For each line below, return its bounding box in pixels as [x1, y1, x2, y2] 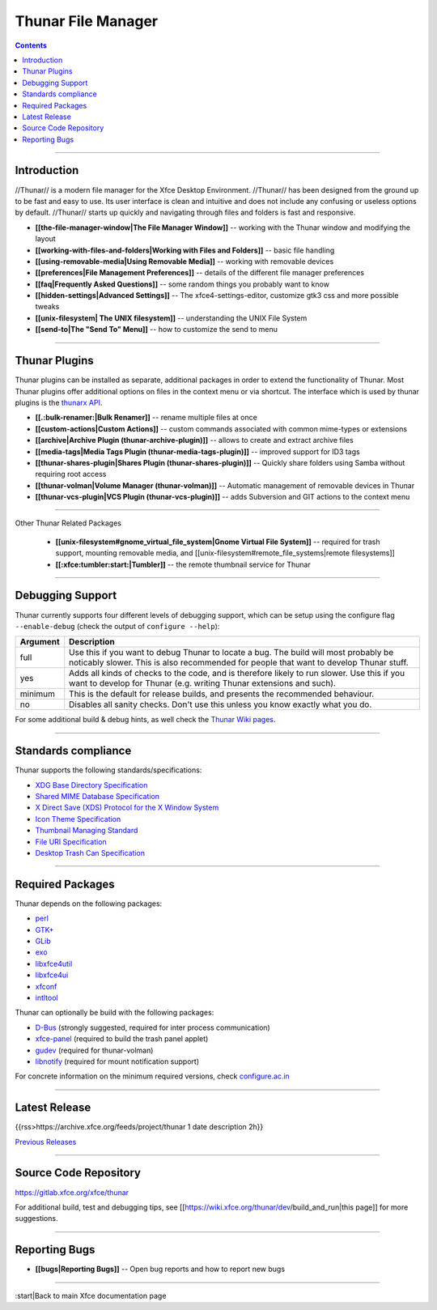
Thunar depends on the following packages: [15, 899, 163, 908]
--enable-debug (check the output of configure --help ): [15, 621, 220, 631]
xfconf [35, 981, 57, 991]
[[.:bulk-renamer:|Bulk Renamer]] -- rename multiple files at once [35, 413, 258, 423]
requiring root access [35, 470, 107, 479]
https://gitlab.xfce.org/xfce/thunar [15, 1187, 129, 1197]
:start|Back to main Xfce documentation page [15, 1291, 167, 1300]
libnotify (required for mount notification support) [35, 1057, 200, 1066]
